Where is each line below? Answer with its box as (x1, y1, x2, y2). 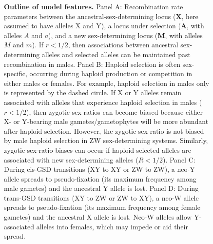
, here (181, 11, 198, 21)
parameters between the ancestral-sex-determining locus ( (4, 11, 176, 21)
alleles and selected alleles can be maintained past (41, 49, 191, 59)
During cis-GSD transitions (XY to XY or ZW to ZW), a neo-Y (4, 164, 195, 174)
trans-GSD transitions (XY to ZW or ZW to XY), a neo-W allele (4, 192, 199, 203)
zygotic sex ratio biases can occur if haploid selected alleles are (4, 144, 191, 155)
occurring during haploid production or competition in (29, 68, 193, 79)
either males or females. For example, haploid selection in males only (4, 78, 209, 88)
